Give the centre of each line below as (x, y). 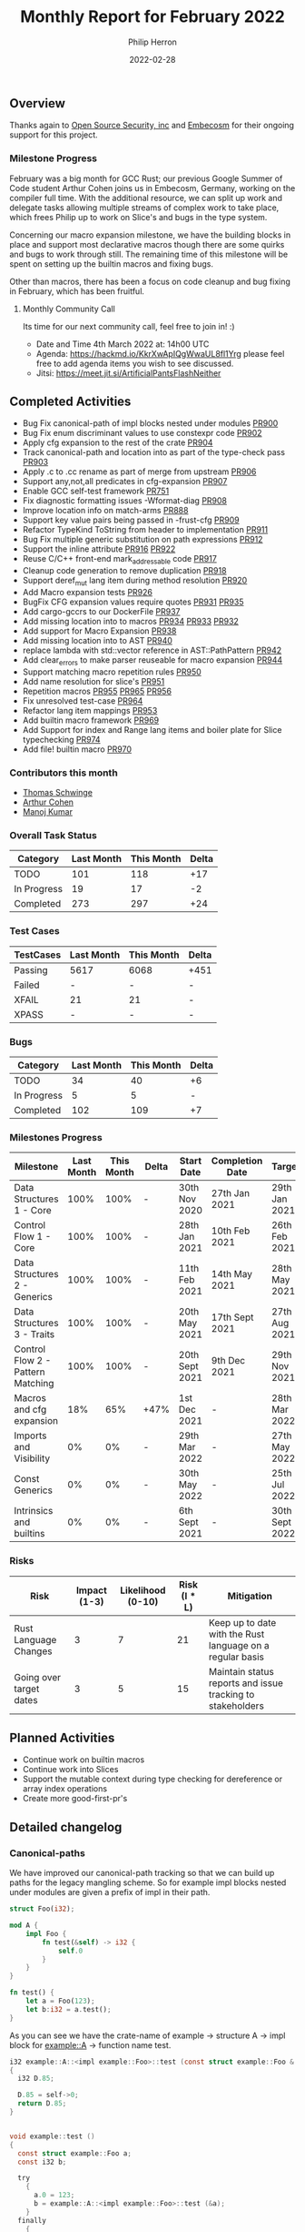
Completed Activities (70, 402)
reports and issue (246, 1683)
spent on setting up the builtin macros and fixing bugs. (111, 264)
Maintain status (241, 1671)
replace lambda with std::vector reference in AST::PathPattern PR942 (152, 650)
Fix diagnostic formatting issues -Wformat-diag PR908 (125, 501)
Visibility (32, 1458)
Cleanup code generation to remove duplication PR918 (124, 571)
